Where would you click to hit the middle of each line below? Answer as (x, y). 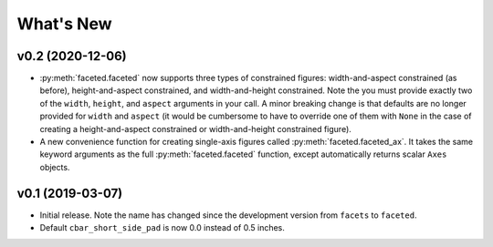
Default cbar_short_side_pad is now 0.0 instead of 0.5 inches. (162, 228)
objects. (55, 167)
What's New (65, 24)
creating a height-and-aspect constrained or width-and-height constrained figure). (195, 129)
